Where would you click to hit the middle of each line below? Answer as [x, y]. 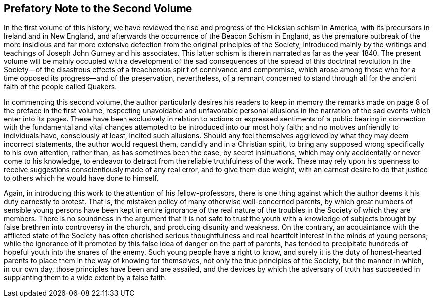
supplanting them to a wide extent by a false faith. [86, 278]
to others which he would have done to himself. [81, 178]
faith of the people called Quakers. [61, 87]
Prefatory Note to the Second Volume [98, 9]
